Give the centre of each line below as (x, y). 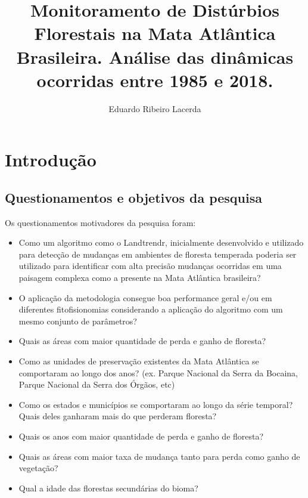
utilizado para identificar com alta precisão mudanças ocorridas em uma (150, 266)
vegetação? (38, 468)
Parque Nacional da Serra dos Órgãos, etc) (97, 384)
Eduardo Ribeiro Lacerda (155, 108)
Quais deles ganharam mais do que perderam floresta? (118, 416)
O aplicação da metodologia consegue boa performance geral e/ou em (145, 297)
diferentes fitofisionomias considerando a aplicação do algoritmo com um (151, 309)
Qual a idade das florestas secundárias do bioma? (108, 488)
